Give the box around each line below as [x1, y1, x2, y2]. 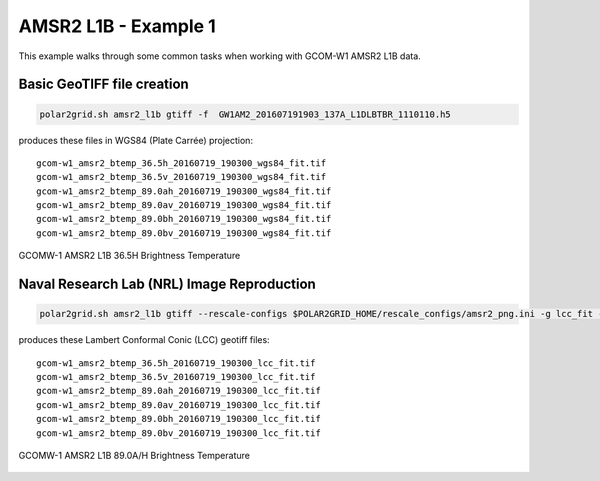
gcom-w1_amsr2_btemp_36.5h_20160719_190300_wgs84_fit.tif [36, 157, 327, 169]
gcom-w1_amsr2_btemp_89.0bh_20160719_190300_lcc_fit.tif [36, 413, 322, 425]
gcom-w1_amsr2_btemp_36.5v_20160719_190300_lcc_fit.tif [36, 371, 316, 383]
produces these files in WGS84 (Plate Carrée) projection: [18, 134, 254, 146]
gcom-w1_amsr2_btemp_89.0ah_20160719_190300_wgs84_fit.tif [36, 185, 332, 197]
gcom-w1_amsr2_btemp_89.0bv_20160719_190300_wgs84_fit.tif [36, 227, 332, 239]
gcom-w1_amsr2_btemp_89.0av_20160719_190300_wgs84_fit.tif [36, 200, 332, 211]
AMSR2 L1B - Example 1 [18, 15, 217, 37]
